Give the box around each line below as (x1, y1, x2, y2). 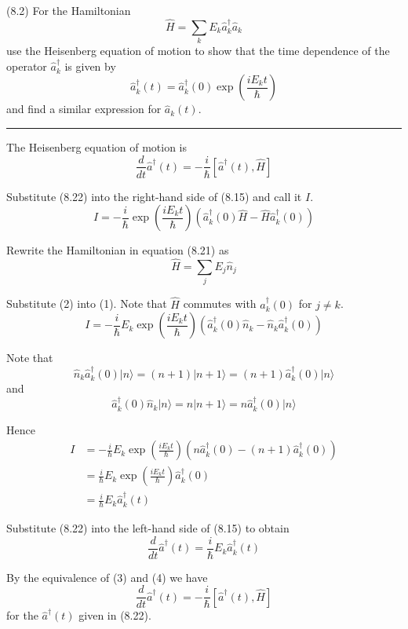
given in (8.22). (78, 607, 151, 624)
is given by (64, 57, 116, 74)
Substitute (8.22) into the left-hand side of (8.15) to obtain (6, 520, 290, 536)
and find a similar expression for (6, 101, 162, 117)
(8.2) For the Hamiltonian (6, 2, 131, 18)
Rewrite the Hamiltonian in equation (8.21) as (6, 242, 229, 258)
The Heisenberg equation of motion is (6, 138, 188, 155)
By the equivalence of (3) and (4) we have (6, 569, 208, 585)
